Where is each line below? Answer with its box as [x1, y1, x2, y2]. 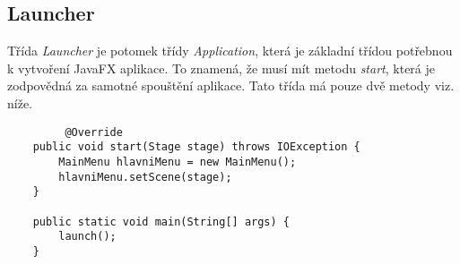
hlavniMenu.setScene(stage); [58, 170, 232, 183]
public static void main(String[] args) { [32, 215, 290, 228]
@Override [65, 125, 123, 139]
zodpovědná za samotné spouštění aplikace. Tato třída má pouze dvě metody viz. [7, 76, 455, 95]
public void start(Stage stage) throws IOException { [32, 141, 360, 154]
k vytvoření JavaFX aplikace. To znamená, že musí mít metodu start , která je [7, 58, 435, 77]
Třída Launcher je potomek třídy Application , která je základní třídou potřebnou [7, 41, 453, 60]
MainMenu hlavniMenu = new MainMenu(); [58, 155, 297, 168]
